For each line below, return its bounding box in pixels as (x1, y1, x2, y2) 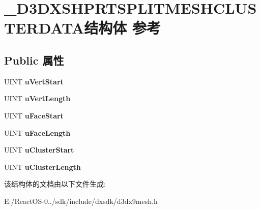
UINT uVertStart (4, 76, 64, 86)
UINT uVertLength (4, 93, 71, 104)
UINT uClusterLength (4, 161, 81, 172)
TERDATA (4, 17, 84, 38)
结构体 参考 (84, 17, 161, 38)
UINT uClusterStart (4, 144, 74, 155)
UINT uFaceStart (4, 110, 64, 121)
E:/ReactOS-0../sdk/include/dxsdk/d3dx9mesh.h (4, 195, 158, 206)
